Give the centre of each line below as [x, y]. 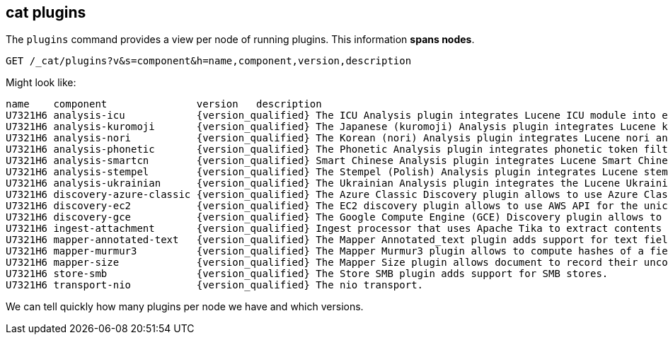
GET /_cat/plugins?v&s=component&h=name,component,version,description [209, 61]
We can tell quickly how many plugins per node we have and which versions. [185, 307]
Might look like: [41, 83]
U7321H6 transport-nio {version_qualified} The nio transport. [215, 285]
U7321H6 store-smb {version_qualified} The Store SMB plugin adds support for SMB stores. [307, 274]
